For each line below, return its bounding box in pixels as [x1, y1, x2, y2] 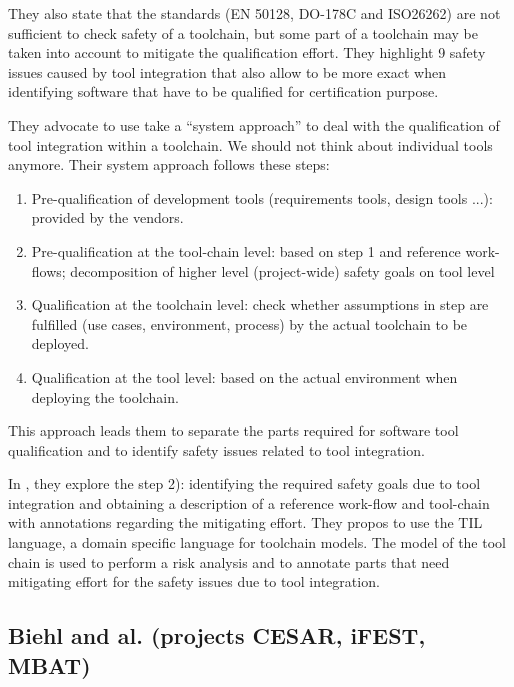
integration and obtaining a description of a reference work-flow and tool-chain [8, 492, 490, 513]
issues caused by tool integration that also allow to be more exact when [8, 61, 446, 82]
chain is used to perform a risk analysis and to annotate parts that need [8, 551, 450, 572]
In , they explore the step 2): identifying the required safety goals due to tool [8, 473, 481, 494]
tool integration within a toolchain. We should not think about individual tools [8, 134, 493, 155]
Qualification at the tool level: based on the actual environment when [31, 366, 458, 387]
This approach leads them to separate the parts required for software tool [8, 420, 459, 441]
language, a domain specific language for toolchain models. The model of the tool [8, 532, 506, 553]
